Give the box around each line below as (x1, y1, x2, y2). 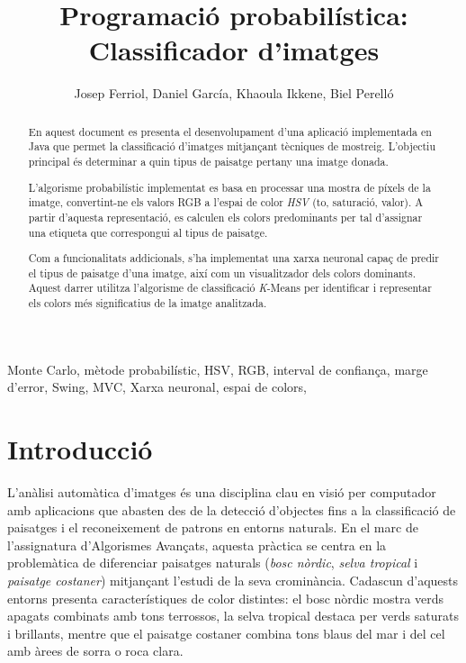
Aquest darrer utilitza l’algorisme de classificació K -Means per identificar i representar (28, 280, 432, 295)
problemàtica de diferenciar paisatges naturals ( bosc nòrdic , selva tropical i (7, 553, 418, 572)
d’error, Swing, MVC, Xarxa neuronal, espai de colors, (7, 377, 307, 396)
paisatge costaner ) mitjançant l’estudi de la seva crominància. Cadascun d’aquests (7, 570, 459, 589)
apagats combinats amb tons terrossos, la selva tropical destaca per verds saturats (7, 606, 459, 625)
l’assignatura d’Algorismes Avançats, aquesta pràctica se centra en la (7, 535, 387, 554)
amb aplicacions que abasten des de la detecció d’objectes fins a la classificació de (7, 500, 456, 519)
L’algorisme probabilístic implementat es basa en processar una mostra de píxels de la (28, 179, 431, 195)
